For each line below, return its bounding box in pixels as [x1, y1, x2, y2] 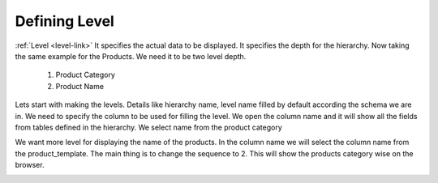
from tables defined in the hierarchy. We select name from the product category [15, 122, 283, 132]
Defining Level [15, 12, 115, 30]
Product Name [55, 81, 105, 91]
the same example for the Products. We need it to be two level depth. [15, 51, 247, 61]
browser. [15, 160, 45, 170]
